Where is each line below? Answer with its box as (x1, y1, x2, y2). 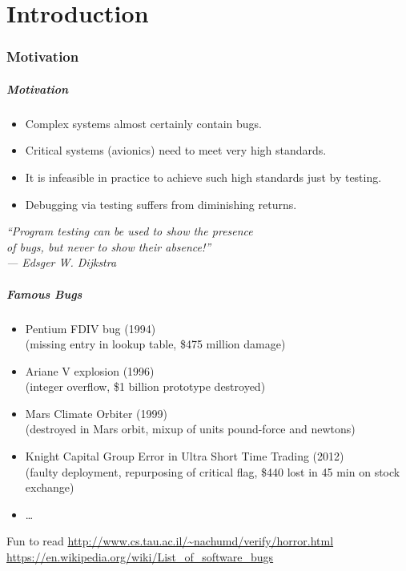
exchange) (25, 479, 74, 496)
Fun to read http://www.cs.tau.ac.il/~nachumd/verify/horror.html (6, 533, 334, 549)
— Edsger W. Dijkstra (6, 254, 117, 271)
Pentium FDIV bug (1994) (25, 320, 156, 336)
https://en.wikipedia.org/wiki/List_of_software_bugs (6, 549, 274, 565)
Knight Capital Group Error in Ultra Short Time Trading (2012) (25, 448, 344, 464)
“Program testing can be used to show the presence (6, 223, 253, 239)
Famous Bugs (6, 285, 82, 302)
